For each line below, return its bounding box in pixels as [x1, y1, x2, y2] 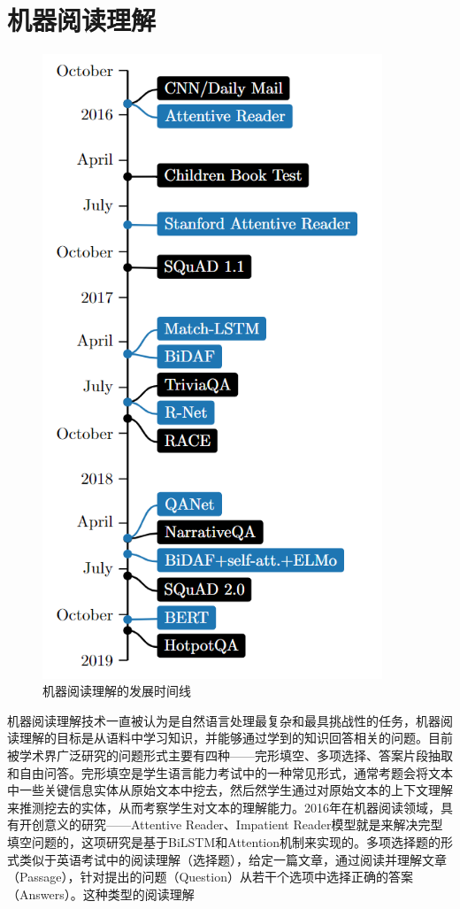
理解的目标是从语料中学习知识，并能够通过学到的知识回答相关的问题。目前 [19, 728, 453, 747]
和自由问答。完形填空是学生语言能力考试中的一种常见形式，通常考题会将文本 [7, 763, 453, 782]
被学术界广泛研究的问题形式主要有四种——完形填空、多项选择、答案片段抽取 [7, 746, 453, 765]
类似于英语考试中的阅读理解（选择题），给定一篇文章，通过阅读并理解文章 [19, 850, 447, 868]
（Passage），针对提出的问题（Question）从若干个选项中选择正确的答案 [7, 867, 413, 886]
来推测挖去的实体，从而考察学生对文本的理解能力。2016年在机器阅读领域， [7, 797, 441, 816]
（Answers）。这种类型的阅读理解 [7, 884, 195, 903]
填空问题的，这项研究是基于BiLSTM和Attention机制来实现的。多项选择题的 [7, 833, 441, 851]
